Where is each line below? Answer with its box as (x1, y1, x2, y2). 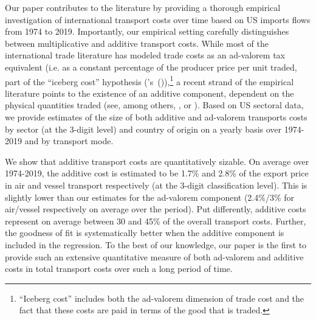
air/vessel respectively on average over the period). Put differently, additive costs (5, 203, 306, 215)
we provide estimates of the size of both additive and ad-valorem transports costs (5, 111, 307, 123)
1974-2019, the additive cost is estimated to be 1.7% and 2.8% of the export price (5, 167, 309, 179)
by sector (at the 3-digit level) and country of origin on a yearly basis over (5, 122, 282, 135)
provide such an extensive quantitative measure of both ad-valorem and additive (5, 250, 304, 263)
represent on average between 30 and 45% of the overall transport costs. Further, (5, 214, 306, 227)
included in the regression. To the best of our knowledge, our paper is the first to (5, 238, 307, 251)
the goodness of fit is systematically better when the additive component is (5, 226, 284, 239)
